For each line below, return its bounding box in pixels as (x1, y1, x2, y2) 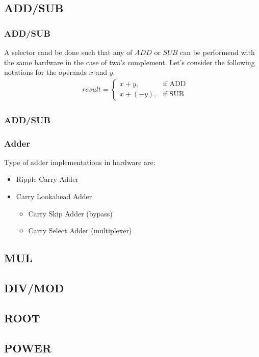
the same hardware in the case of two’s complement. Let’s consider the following (4, 57, 255, 67)
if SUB (163, 91, 184, 98)
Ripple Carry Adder (16, 174, 79, 184)
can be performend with (180, 47, 255, 57)
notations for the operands (4, 67, 87, 77)
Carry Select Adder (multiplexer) (28, 225, 132, 236)
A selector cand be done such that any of (4, 47, 133, 57)
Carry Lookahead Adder (16, 191, 92, 202)
